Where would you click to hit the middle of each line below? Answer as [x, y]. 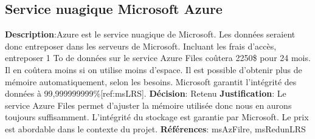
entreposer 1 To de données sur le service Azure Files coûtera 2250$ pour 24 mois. [158, 58]
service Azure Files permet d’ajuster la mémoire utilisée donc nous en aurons [148, 105]
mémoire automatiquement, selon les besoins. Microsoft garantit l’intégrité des [151, 81]
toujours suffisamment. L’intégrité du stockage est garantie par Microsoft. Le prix [157, 117]
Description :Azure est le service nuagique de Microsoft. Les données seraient [150, 34]
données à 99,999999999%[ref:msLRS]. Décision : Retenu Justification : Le [146, 93]
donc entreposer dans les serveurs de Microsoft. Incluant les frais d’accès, [141, 46]
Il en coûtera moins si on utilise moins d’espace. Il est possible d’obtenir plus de [154, 69]
